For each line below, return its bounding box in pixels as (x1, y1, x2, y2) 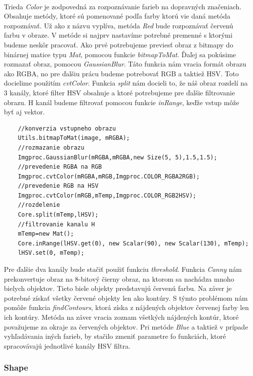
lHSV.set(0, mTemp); (18, 249, 84, 257)
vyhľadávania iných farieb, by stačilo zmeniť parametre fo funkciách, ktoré (4, 331, 226, 341)
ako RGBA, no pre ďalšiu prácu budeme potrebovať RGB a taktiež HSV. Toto (4, 68, 239, 78)
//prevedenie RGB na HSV (18, 182, 99, 190)
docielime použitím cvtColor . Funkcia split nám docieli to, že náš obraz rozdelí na (4, 78, 248, 88)
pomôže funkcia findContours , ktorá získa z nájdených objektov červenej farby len (4, 302, 249, 312)
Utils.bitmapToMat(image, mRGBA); (18, 134, 130, 142)
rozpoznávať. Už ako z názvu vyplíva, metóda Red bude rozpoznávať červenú (4, 20, 233, 30)
